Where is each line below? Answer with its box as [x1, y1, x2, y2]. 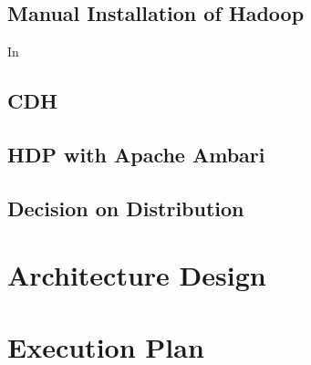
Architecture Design [7, 256, 266, 294]
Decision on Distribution [7, 193, 244, 222]
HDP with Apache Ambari [7, 140, 265, 168]
